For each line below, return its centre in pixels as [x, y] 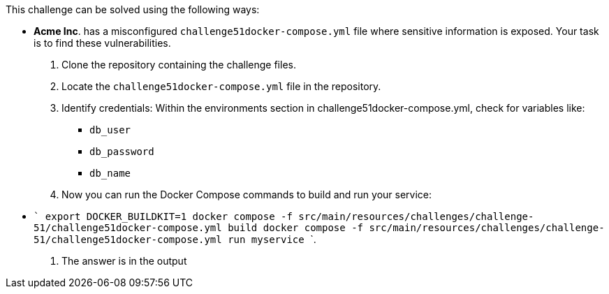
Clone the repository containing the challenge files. [179, 65]
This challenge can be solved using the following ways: [133, 9]
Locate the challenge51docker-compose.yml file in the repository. [221, 86]
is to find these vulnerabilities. [102, 43]
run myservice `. [272, 239]
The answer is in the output [124, 261]
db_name [110, 173]
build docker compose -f [296, 228]
